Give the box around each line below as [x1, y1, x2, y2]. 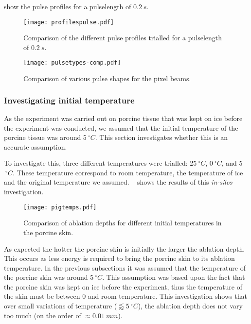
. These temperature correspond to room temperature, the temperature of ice [12, 167, 243, 177]
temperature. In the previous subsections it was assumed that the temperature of [4, 262, 246, 273]
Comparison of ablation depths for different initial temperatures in [23, 218, 222, 228]
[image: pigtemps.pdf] [23, 204, 97, 211]
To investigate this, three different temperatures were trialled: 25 [4, 158, 197, 168]
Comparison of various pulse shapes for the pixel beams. [23, 73, 191, 84]
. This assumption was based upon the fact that [102, 272, 245, 282]
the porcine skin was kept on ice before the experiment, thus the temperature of [4, 281, 243, 291]
